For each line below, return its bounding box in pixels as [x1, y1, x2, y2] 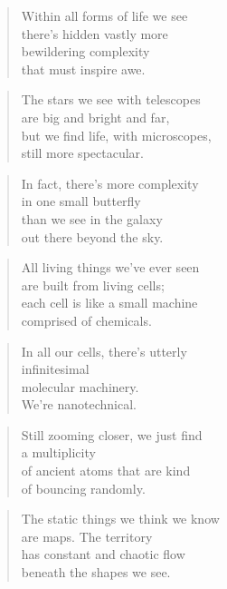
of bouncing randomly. [21, 478, 146, 497]
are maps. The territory [21, 526, 153, 545]
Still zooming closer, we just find [21, 425, 203, 444]
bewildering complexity [21, 42, 150, 61]
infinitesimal [21, 359, 90, 378]
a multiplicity [21, 443, 96, 462]
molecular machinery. [21, 377, 139, 396]
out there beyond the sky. [21, 227, 164, 246]
